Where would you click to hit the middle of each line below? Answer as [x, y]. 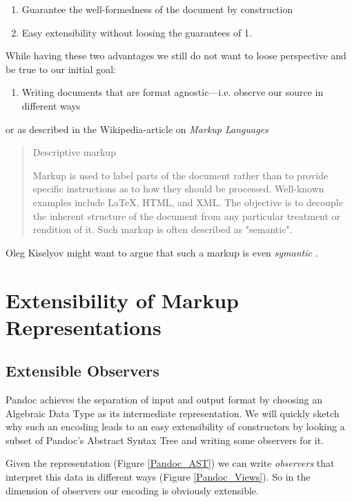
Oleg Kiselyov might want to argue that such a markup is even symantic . [162, 252]
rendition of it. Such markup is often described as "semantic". [163, 229]
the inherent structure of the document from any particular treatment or [187, 215]
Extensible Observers [82, 371]
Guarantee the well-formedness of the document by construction [157, 9]
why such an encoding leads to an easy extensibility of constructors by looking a [175, 426]
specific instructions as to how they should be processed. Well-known [178, 189]
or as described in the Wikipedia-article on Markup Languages [137, 129]
